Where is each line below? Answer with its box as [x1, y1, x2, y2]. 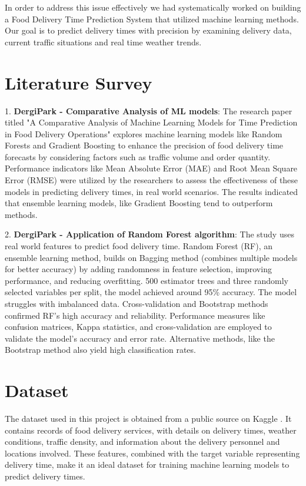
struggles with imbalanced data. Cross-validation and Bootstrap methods [5, 297, 268, 309]
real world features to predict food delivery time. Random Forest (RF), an [5, 240, 273, 252]
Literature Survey [5, 70, 152, 94]
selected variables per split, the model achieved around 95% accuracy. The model [5, 286, 297, 298]
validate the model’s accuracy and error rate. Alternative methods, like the [5, 332, 275, 344]
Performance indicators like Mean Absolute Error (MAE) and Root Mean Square [5, 162, 298, 174]
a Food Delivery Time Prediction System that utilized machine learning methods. [5, 12, 299, 25]
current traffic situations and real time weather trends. [5, 35, 202, 48]
